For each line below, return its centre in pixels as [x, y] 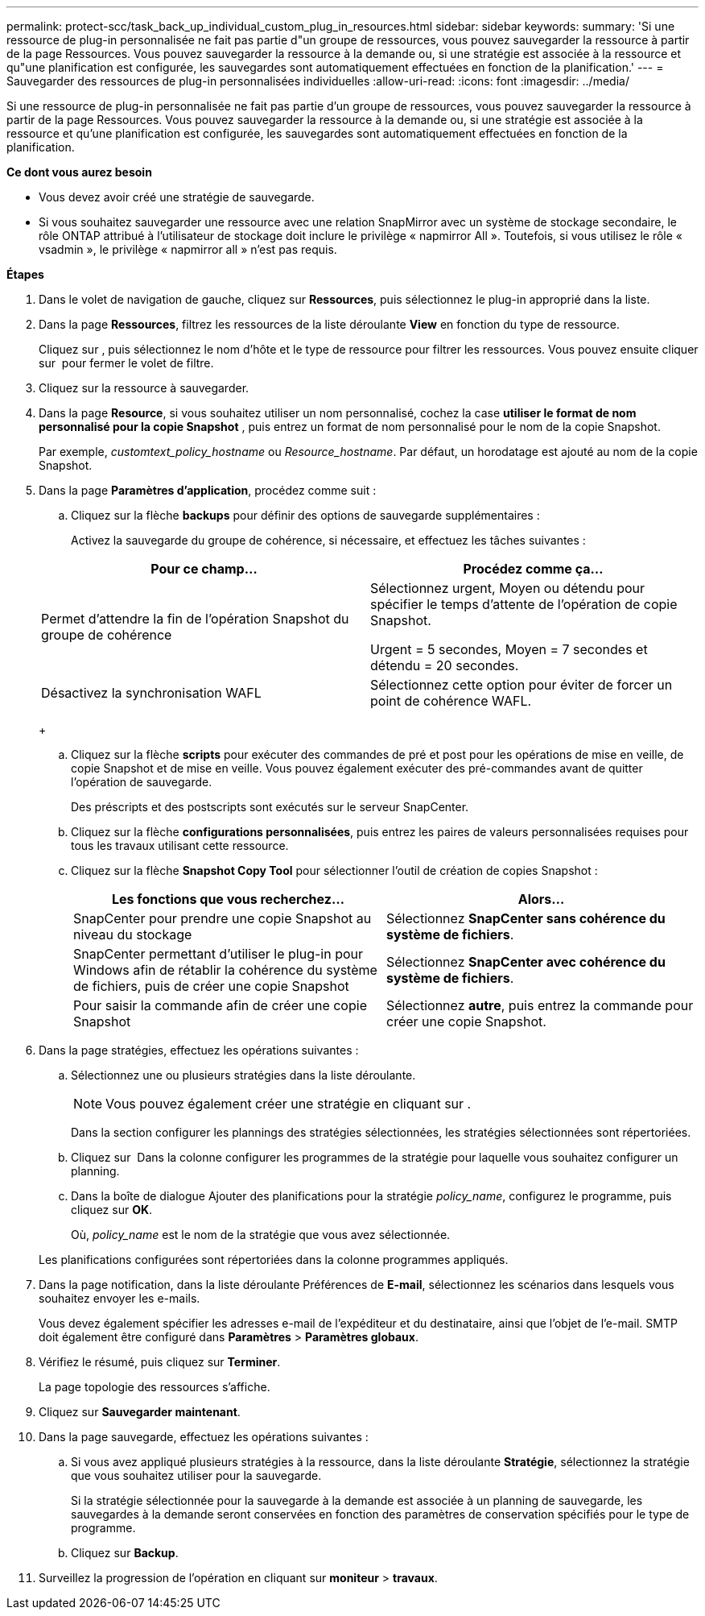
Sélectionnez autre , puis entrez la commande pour [540, 1005]
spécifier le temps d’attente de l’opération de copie [524, 604]
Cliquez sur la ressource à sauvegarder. [144, 388]
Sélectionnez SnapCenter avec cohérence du [526, 962]
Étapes [25, 274]
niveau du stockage [133, 934]
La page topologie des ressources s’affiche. [155, 1387]
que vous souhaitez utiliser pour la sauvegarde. [196, 1475]
